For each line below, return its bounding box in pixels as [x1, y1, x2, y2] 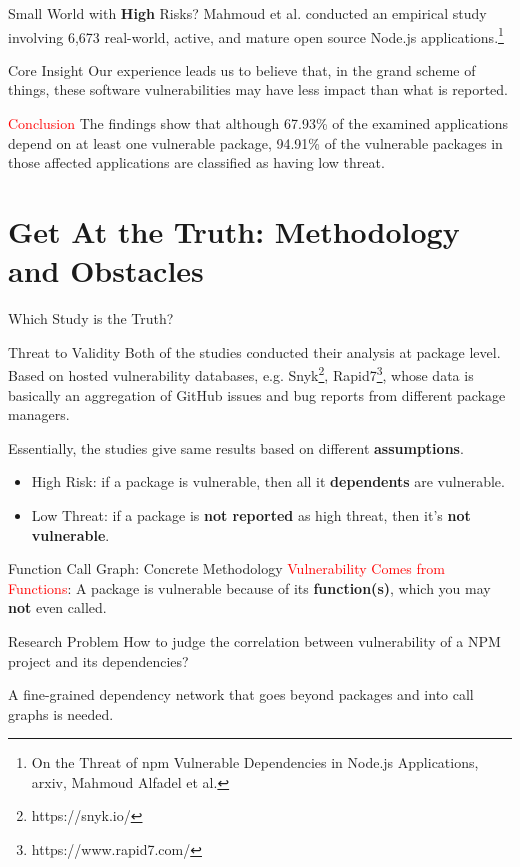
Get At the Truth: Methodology [8, 211, 460, 251]
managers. [8, 404, 70, 425]
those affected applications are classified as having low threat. [8, 152, 385, 173]
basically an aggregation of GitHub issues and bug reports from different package [8, 384, 506, 405]
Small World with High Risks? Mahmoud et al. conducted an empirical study [8, 3, 487, 23]
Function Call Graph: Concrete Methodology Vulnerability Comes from [8, 558, 445, 579]
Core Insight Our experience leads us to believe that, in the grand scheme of [8, 59, 476, 80]
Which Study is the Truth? [8, 308, 174, 329]
